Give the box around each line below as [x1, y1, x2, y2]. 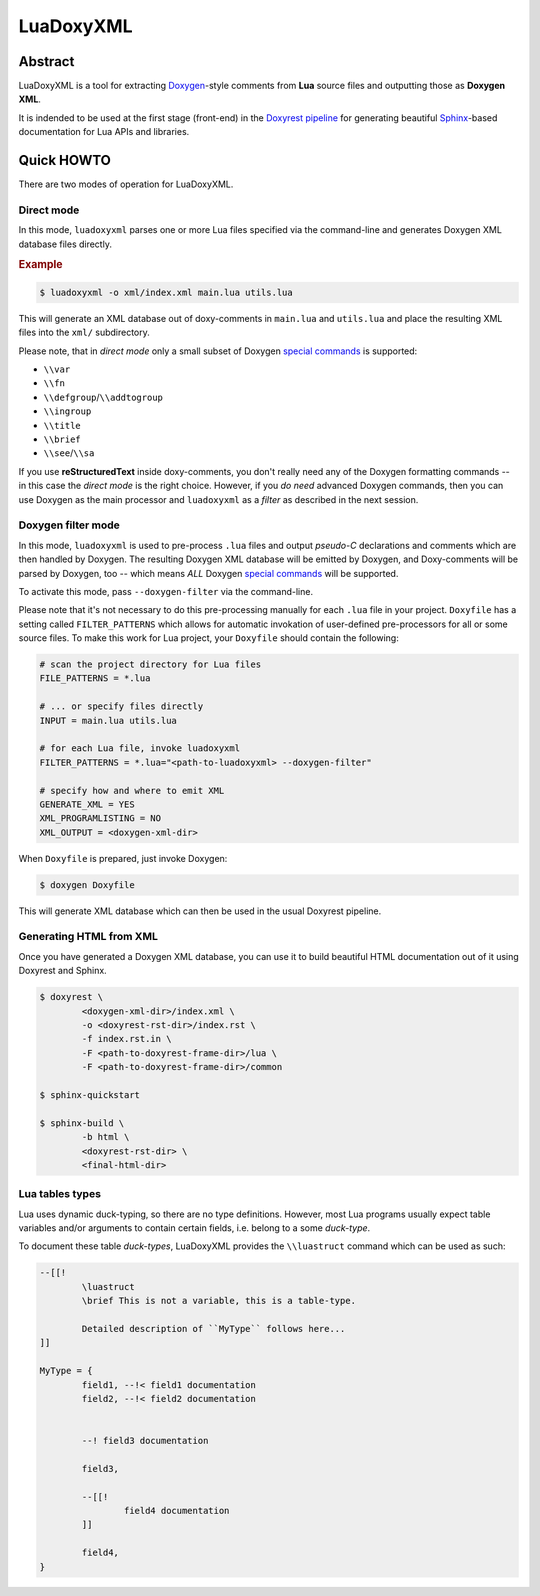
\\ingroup [43, 406, 92, 417]
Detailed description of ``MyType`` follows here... [81, 1323, 346, 1334]
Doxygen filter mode [18, 518, 120, 532]
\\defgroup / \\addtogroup [43, 391, 164, 403]
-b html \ [81, 1131, 130, 1143]
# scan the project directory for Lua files [39, 659, 262, 670]
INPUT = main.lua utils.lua [39, 715, 177, 726]
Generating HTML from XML [18, 930, 159, 944]
